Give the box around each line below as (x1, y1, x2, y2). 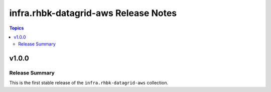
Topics (9, 25, 24, 31)
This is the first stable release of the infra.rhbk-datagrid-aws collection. (9, 80, 168, 86)
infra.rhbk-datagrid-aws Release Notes (9, 7, 177, 18)
